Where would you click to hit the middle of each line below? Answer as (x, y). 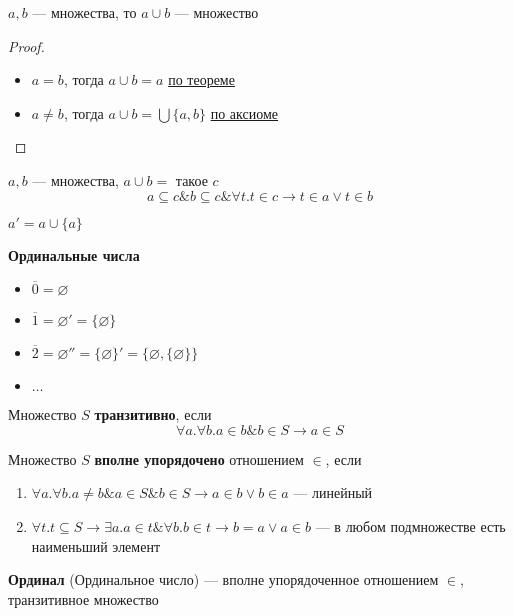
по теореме (201, 79)
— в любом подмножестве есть (410, 525)
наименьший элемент (96, 545)
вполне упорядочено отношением (199, 458)
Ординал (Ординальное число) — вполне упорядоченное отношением (223, 579)
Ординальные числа (74, 254)
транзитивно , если (153, 414)
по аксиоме (244, 112)
